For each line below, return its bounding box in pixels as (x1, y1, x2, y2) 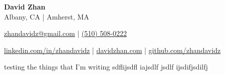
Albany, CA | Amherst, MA (4, 11, 89, 21)
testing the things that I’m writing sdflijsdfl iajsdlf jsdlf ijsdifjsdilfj (4, 61, 208, 72)
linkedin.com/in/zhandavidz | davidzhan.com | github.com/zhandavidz (4, 44, 221, 55)
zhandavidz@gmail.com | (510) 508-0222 (4, 28, 127, 38)
